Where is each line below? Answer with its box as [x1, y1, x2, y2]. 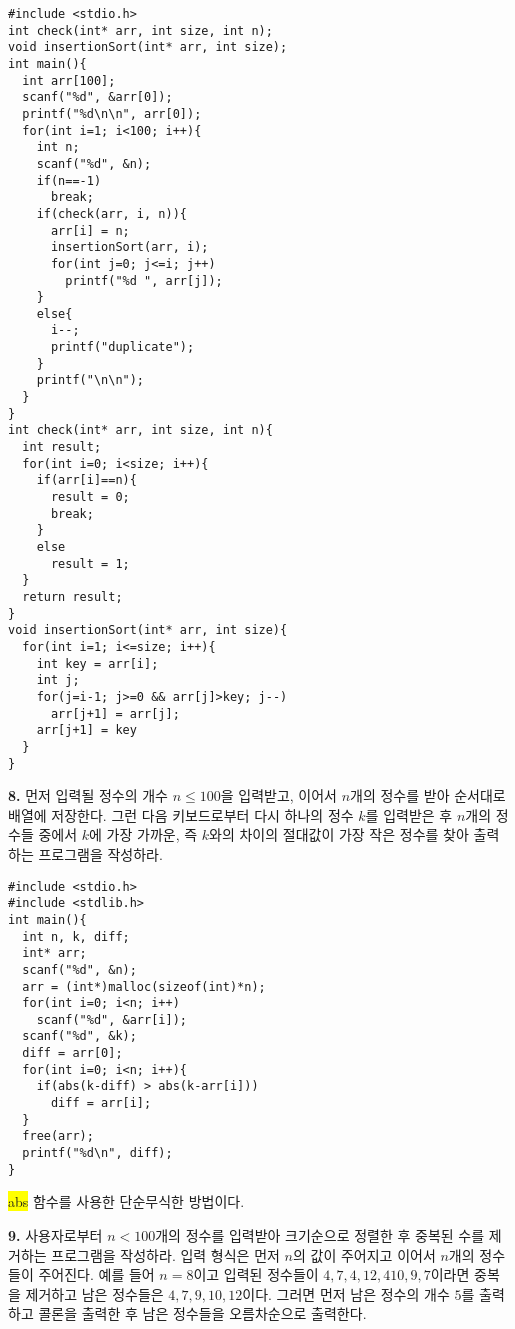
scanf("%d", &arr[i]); [36, 1012, 187, 1027]
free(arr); [22, 1129, 94, 1144]
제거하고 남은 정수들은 [25, 1283, 164, 1304]
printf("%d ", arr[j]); [65, 273, 223, 288]
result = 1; [50, 556, 130, 571]
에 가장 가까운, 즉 [89, 824, 198, 845]
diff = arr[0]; [22, 1046, 123, 1061]
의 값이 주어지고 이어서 [293, 1244, 436, 1265]
